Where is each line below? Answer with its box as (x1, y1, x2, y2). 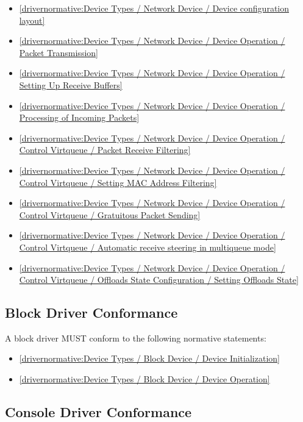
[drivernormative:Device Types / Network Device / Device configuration (19, 2, 290, 14)
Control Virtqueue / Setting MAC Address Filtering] (19, 176, 217, 188)
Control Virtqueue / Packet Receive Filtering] (19, 143, 191, 156)
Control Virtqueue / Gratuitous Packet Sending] (19, 208, 201, 221)
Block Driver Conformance (5, 303, 178, 322)
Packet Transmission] (19, 46, 98, 59)
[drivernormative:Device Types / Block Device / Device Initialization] (19, 352, 280, 365)
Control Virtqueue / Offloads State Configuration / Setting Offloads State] (19, 273, 299, 286)
